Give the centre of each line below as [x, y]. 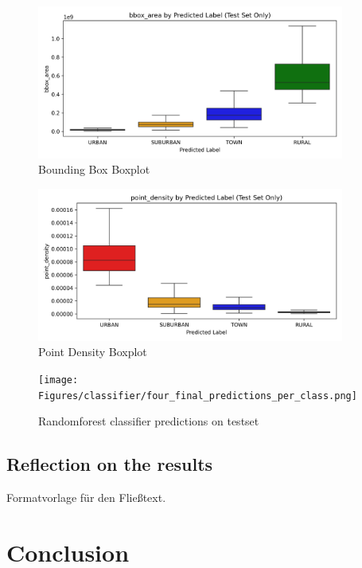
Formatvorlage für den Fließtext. [86, 497]
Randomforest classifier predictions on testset [149, 421]
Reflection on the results [110, 464]
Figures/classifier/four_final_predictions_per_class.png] [198, 396]
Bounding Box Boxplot [94, 169]
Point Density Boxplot [93, 352]
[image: [58, 380]
